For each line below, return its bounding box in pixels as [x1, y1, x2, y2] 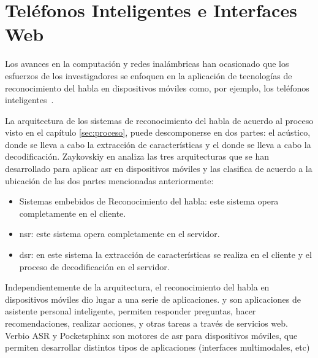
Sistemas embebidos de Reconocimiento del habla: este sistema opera [19, 195, 279, 208]
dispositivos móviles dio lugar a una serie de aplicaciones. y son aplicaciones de [5, 292, 301, 305]
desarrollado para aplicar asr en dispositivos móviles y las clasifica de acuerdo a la [5, 162, 312, 175]
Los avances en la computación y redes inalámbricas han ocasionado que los [5, 57, 289, 70]
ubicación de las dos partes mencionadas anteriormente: [5, 174, 214, 187]
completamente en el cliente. [19, 206, 126, 219]
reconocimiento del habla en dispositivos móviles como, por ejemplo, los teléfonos [5, 81, 309, 94]
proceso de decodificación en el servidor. [19, 260, 170, 273]
